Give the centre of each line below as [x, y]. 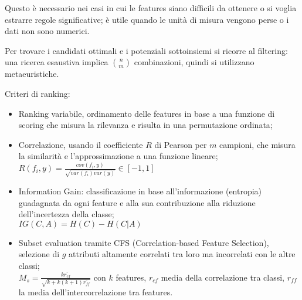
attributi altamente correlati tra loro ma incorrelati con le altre [182, 254]
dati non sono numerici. [47, 31]
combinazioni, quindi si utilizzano [194, 62]
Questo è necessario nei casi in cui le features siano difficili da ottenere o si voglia [151, 8]
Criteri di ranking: [38, 93]
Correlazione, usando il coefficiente [81, 144]
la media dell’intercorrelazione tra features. [96, 292]
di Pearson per [181, 144]
